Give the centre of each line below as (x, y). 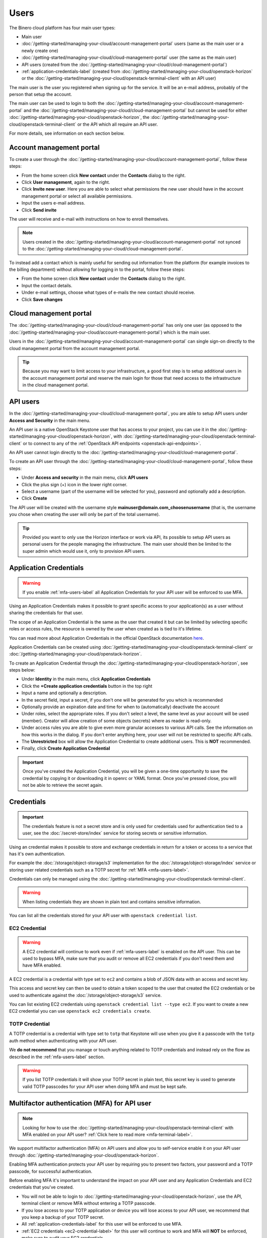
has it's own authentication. (37, 854)
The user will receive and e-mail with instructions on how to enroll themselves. (89, 219)
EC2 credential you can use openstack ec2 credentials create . (80, 1011)
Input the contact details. (47, 285)
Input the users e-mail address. (53, 203)
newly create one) (40, 51)
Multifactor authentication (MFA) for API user (80, 1103)
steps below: (22, 670)
